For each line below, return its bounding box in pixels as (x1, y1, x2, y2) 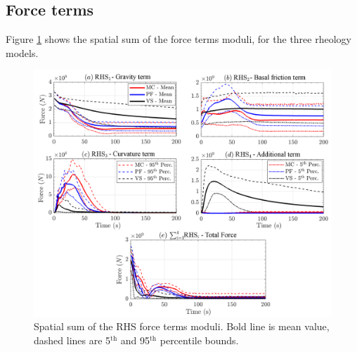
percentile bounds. (160, 332, 239, 347)
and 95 (120, 332, 150, 347)
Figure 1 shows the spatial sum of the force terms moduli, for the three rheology (6, 32, 351, 46)
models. (6, 45, 39, 60)
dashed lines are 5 (34, 332, 111, 347)
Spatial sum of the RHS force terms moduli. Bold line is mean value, (34, 319, 330, 334)
